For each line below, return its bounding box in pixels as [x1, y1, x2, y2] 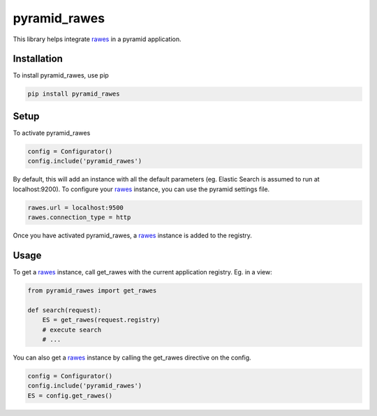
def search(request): [27, 306, 102, 314]
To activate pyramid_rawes [13, 128, 91, 137]
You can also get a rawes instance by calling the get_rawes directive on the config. [13, 353, 251, 362]
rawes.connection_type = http [27, 214, 131, 221]
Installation [13, 53, 63, 65]
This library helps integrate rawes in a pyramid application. [13, 35, 182, 43]
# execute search [42, 325, 102, 334]
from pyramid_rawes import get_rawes [27, 286, 157, 295]
